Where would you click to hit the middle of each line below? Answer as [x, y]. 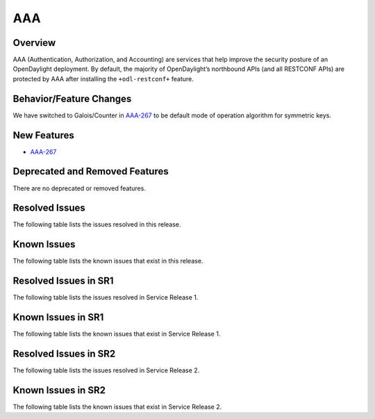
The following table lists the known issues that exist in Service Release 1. [117, 334]
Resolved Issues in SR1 [63, 281]
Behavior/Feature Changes [72, 98]
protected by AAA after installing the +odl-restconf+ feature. [103, 79]
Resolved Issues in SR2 [64, 354]
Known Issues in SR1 [58, 317]
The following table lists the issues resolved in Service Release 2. [106, 370]
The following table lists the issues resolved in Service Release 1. [106, 297]
